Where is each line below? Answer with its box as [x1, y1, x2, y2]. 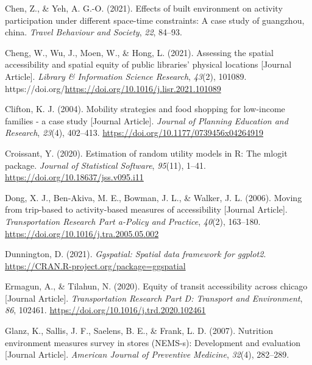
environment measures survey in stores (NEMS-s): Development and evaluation [5, 336, 301, 349]
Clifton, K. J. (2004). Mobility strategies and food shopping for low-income [5, 102, 285, 115]
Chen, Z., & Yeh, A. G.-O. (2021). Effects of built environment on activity [5, 2, 283, 14]
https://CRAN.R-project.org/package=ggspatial [5, 259, 186, 272]
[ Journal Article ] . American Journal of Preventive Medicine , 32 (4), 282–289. [5, 348, 289, 361]
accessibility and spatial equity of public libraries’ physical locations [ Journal [5, 58, 292, 71]
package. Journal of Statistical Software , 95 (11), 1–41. [5, 158, 206, 171]
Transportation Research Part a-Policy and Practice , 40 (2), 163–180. [5, 214, 261, 227]
